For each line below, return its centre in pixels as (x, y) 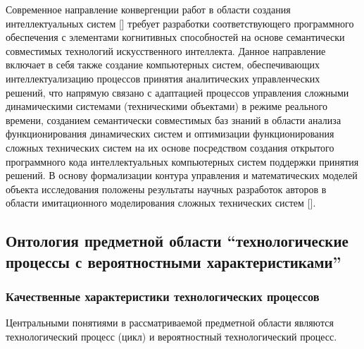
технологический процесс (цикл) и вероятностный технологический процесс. (171, 336)
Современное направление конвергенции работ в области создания (148, 9)
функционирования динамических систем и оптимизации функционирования (170, 134)
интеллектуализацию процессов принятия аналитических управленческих (163, 78)
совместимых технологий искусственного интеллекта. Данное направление (166, 50)
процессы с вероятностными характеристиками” (174, 261)
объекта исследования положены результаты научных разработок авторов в (166, 189)
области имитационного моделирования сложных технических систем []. (161, 203)
